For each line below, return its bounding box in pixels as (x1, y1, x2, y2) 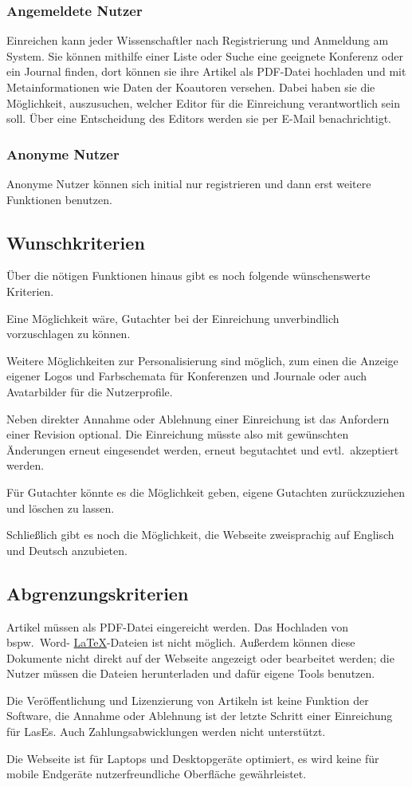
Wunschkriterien (6, 230, 145, 254)
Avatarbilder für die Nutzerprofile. (6, 383, 173, 399)
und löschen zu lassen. (6, 499, 115, 516)
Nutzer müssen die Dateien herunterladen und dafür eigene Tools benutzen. (6, 665, 375, 682)
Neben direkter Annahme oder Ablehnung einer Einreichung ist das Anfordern (6, 410, 390, 427)
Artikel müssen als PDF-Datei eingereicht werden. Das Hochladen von (6, 618, 349, 635)
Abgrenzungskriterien (6, 580, 189, 605)
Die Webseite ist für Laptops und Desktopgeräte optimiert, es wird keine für (6, 750, 379, 766)
